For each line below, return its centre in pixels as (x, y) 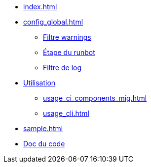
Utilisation (39, 83)
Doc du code (44, 144)
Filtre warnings (67, 37)
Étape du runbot (69, 52)
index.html (40, 7)
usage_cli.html (66, 113)
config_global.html (53, 22)
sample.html (43, 128)
